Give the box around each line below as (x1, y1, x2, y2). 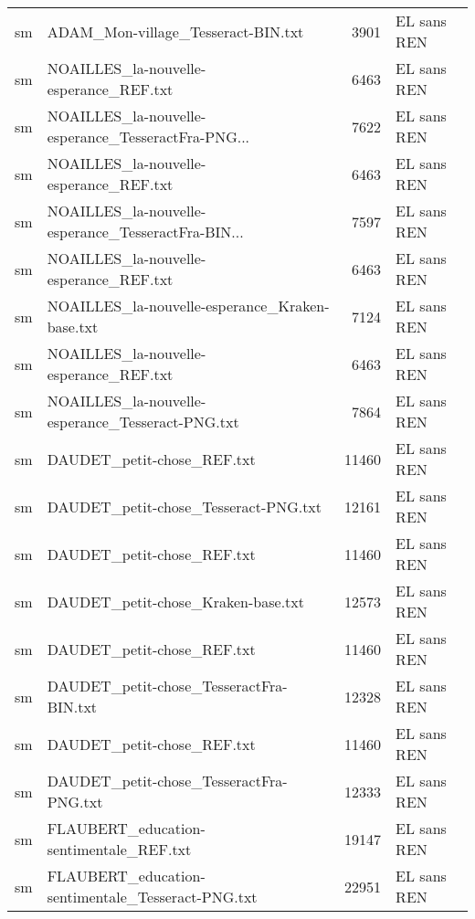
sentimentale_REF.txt (47, 839, 192, 860)
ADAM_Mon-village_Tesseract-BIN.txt (47, 20, 304, 42)
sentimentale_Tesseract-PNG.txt (47, 886, 258, 907)
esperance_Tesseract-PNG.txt (47, 411, 239, 432)
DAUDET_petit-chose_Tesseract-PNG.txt (47, 495, 322, 517)
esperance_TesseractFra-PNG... (47, 126, 250, 147)
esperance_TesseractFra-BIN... (47, 221, 244, 242)
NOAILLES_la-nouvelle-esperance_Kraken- (47, 295, 330, 316)
